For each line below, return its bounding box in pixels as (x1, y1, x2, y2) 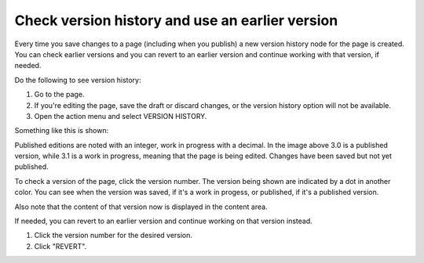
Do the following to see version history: (14, 75, 141, 85)
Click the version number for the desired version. (34, 231, 192, 240)
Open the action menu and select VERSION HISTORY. (34, 111, 207, 121)
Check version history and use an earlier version (14, 12, 338, 29)
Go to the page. (34, 90, 85, 99)
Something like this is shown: (14, 126, 109, 135)
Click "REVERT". (34, 241, 87, 250)
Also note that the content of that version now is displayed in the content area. (14, 202, 268, 211)
